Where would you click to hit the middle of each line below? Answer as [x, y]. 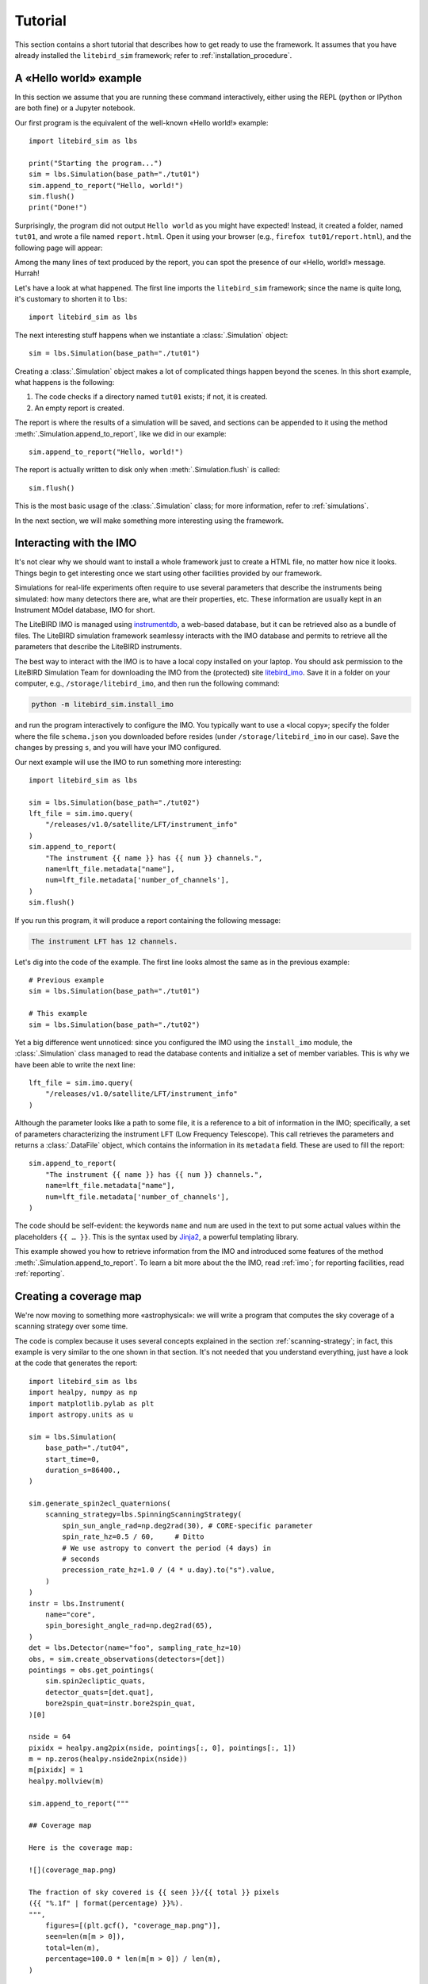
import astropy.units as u [81, 1414]
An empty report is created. [79, 408]
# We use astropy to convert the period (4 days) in [166, 1548]
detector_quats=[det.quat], [99, 1692]
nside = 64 [50, 1737]
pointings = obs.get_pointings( [92, 1670]
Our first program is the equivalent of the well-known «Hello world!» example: [141, 122]
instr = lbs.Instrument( [77, 1603]
